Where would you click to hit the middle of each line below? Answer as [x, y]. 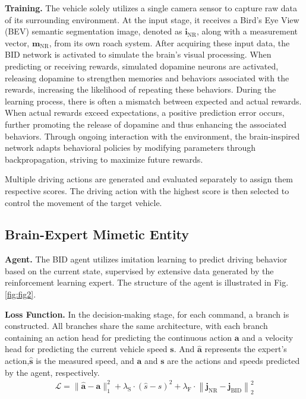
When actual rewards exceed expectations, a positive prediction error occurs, [145, 113]
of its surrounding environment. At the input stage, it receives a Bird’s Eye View [152, 19]
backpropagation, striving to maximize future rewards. [104, 159]
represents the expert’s [246, 349]
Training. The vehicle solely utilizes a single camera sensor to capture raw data [151, 8]
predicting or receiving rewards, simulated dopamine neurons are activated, [142, 66]
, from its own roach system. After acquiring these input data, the [169, 42]
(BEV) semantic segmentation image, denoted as [94, 31]
